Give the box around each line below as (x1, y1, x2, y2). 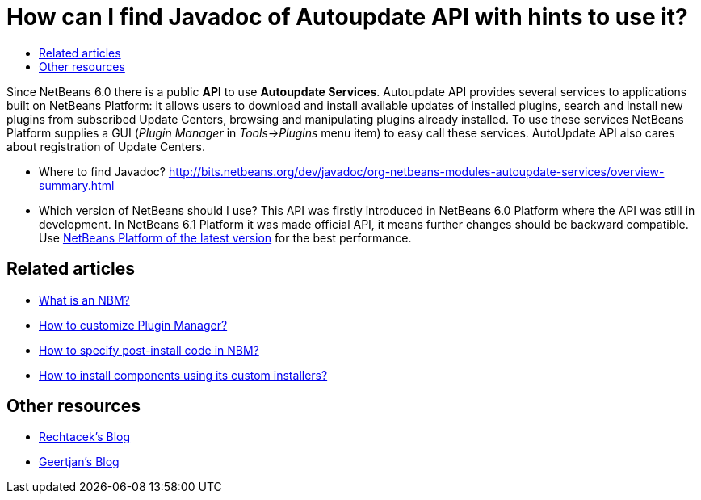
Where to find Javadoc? (39, 164, 166, 179)
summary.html (39, 178, 115, 192)
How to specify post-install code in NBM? (39, 342, 259, 357)
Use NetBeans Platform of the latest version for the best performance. (39, 230, 412, 245)
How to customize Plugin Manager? (39, 317, 228, 332)
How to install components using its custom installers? (39, 368, 328, 382)
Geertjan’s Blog (39, 455, 120, 469)
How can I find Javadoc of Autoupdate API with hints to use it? (6, 3, 688, 31)
